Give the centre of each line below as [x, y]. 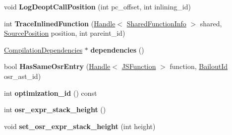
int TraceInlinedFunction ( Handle [60, 23]
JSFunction [139, 66]
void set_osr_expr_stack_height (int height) [80, 126]
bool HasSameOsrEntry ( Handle [57, 66]
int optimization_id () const [51, 93]
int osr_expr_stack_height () [55, 109]
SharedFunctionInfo [156, 23]
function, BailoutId [199, 66]
